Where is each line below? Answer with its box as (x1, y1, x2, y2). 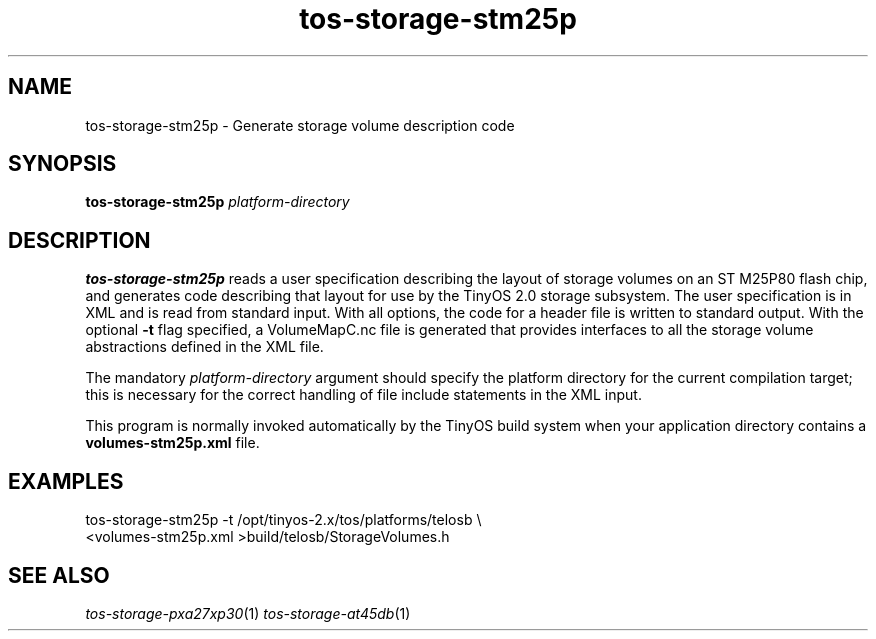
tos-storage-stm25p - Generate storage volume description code (85, 116, 515, 134)
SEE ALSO (8, 562, 110, 588)
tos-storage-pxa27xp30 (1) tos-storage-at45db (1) (85, 604, 411, 622)
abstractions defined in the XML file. (85, 338, 324, 356)
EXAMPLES (8, 468, 124, 494)
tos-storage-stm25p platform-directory (85, 193, 350, 211)
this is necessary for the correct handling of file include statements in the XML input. (85, 386, 642, 404)
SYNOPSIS (8, 151, 117, 177)
